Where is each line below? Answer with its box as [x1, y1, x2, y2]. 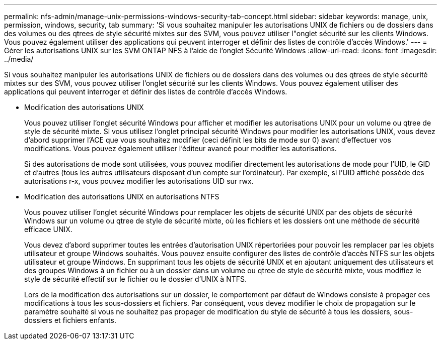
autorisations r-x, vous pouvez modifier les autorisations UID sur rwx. [24, 177, 254, 185]
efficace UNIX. [24, 225, 72, 234]
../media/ [4, 55, 34, 63]
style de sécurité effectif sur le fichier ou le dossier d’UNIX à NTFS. [24, 275, 247, 283]
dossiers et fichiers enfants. [24, 316, 116, 324]
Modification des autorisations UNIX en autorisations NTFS [24, 192, 219, 201]
